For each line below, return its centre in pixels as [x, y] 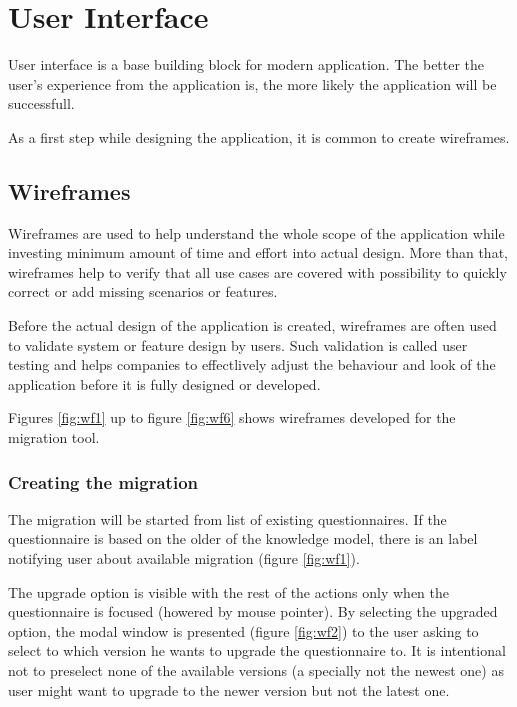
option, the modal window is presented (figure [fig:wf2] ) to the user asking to [243, 630]
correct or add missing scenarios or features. [143, 291]
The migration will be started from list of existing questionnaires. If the [227, 518]
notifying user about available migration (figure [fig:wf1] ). [184, 558]
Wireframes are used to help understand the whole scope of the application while [256, 232]
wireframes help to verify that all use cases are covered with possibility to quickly [257, 271]
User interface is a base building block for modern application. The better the [246, 64]
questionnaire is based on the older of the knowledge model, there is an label [243, 538]
